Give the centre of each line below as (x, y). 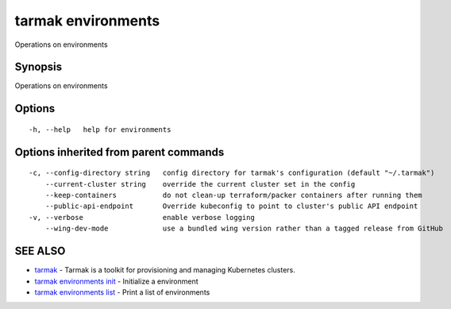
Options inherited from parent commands (119, 152)
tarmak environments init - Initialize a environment (116, 281)
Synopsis (39, 67)
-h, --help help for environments (100, 129)
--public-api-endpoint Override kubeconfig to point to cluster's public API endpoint (231, 206)
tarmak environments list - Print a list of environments (122, 292)
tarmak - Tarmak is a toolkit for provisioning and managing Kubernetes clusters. (165, 270)
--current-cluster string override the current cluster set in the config (200, 184)
